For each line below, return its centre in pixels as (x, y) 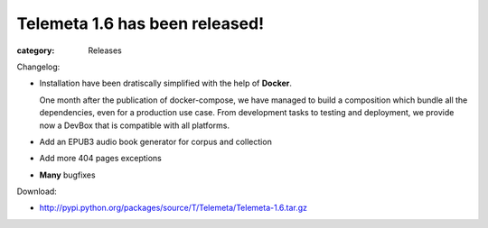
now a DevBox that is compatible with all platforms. (135, 125)
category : (36, 50)
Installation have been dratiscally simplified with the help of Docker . (166, 83)
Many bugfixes (67, 175)
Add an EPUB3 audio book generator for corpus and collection (156, 141)
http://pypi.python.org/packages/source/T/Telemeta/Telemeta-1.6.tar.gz (173, 208)
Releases (105, 50)
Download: (37, 192)
